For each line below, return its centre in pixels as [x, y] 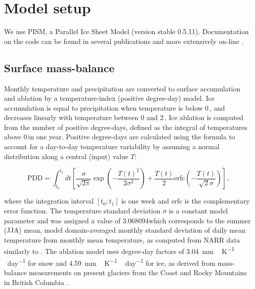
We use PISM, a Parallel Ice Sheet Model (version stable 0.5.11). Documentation [127, 31]
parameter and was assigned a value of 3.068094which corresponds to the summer [127, 220]
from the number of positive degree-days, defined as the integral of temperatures [126, 127]
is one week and [145, 201]
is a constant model [198, 211]
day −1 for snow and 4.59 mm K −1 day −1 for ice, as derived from [111, 262]
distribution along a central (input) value [66, 156]
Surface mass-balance [59, 67]
